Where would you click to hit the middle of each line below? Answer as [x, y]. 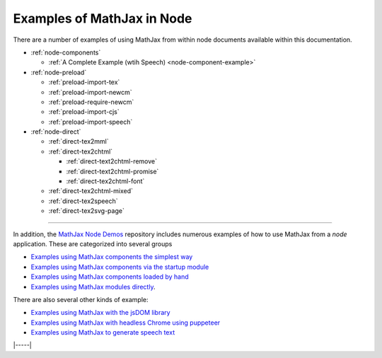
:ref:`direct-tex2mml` [79, 142]
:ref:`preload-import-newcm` [90, 92]
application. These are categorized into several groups [93, 243]
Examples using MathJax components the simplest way [112, 257]
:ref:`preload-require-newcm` [91, 102]
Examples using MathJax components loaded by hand [110, 277]
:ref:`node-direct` [56, 132]
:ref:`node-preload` [59, 72]
